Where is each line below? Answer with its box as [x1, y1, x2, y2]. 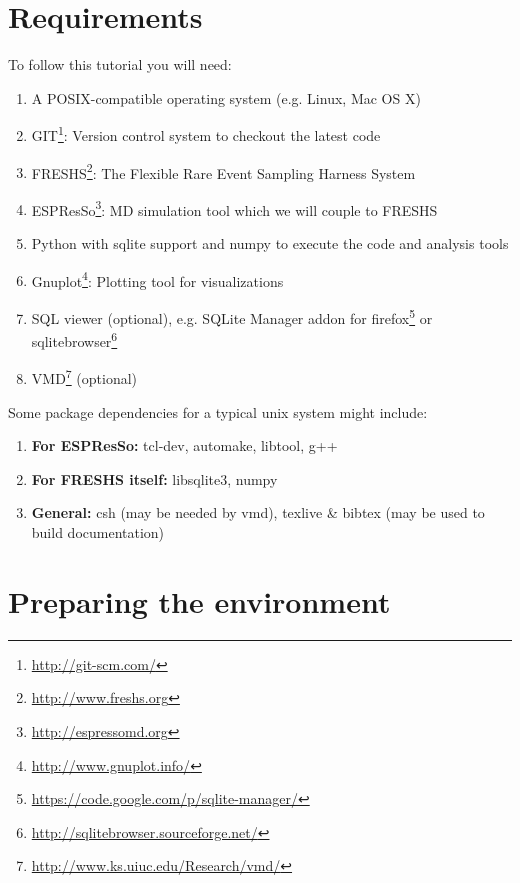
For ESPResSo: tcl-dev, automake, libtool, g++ [31, 435, 338, 456]
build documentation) [31, 522, 165, 543]
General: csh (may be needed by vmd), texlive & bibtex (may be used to [31, 502, 485, 523]
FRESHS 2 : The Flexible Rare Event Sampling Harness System [31, 159, 416, 183]
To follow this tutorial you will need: [8, 54, 232, 75]
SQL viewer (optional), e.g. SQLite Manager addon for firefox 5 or [31, 304, 433, 328]
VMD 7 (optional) [31, 365, 138, 389]
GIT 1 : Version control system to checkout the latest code [31, 122, 381, 145]
